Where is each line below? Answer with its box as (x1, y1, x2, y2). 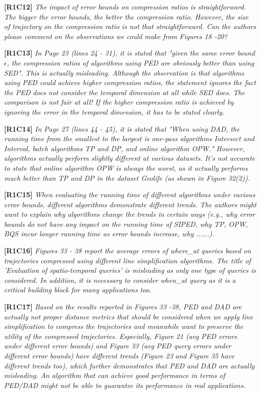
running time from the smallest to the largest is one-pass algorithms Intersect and (4, 133, 254, 144)
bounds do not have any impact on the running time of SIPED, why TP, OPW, (4, 218, 248, 229)
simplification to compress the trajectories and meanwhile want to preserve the (4, 321, 243, 331)
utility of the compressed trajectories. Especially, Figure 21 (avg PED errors (4, 330, 237, 341)
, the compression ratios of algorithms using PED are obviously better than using (7, 57, 254, 68)
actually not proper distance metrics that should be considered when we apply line (4, 311, 253, 321)
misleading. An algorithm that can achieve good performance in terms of (4, 370, 225, 380)
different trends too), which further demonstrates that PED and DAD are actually (4, 360, 255, 370)
